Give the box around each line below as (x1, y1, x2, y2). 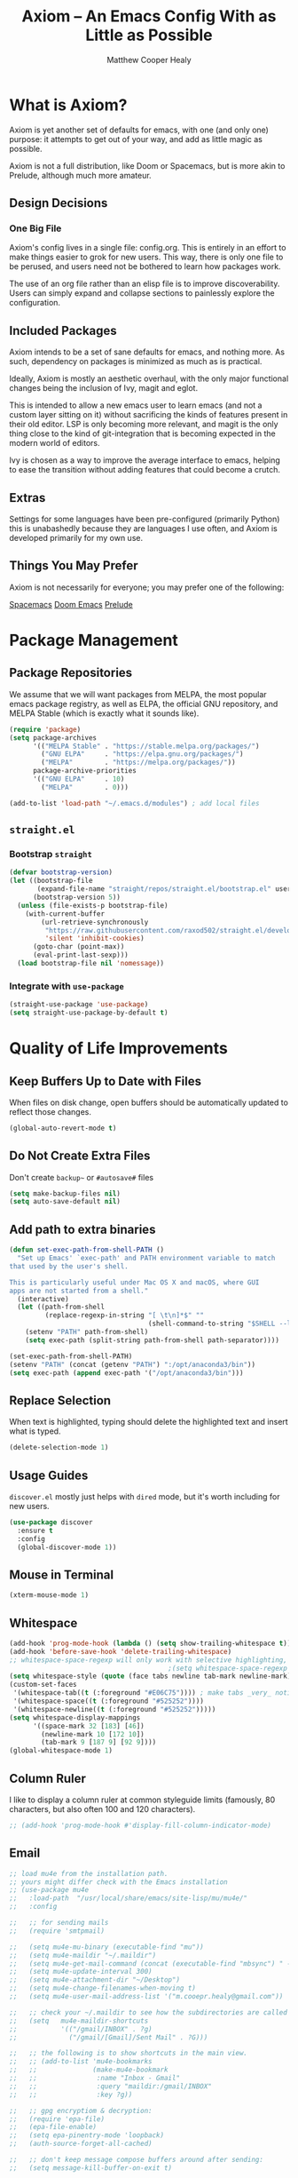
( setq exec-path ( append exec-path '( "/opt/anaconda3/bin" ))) (9, 1368, 244, 1378)
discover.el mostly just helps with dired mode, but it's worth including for (9, 1490, 280, 1502)
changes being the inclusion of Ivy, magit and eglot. (9, 383, 198, 393)
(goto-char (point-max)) (32, 942, 125, 951)
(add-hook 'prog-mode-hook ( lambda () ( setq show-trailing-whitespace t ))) (9, 1639, 295, 1648)
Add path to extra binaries (9, 1221, 156, 1236)
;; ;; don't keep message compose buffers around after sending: (9, 2156, 264, 2165)
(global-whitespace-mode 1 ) (9, 1746, 114, 1755)
